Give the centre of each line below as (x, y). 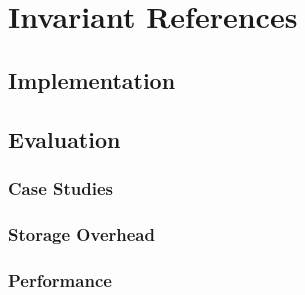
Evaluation (64, 138)
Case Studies (60, 187)
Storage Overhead (81, 233)
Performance (60, 279)
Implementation (92, 79)
